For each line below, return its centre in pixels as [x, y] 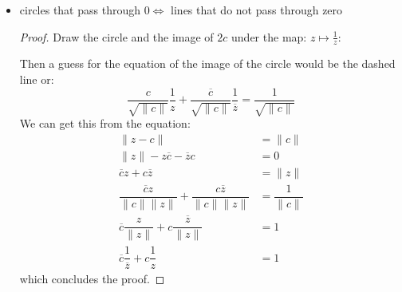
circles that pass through [80, 10]
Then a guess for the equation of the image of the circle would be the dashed [207, 63]
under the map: [269, 36]
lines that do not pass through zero [257, 10]
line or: [37, 79]
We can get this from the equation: [105, 123]
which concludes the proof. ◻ [92, 279]
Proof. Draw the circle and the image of [116, 36]
